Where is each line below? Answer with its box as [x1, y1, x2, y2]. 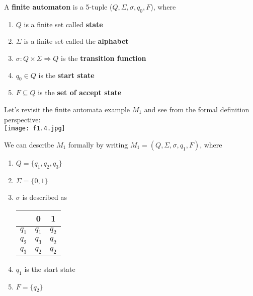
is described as [22, 191, 67, 202]
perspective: [4, 114, 41, 124]
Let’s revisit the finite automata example [4, 104, 130, 114]
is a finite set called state [24, 19, 103, 29]
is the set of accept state [38, 87, 122, 98]
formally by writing [68, 139, 128, 150]
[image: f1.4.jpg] [4, 125, 65, 132]
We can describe [4, 139, 54, 150]
